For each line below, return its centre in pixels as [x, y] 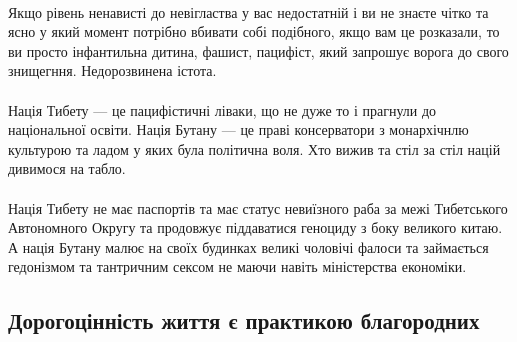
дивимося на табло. [67, 168]
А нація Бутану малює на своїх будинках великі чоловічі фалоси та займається [248, 246]
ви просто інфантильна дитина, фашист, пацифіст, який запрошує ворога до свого [258, 50]
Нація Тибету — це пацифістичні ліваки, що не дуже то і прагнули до [222, 109]
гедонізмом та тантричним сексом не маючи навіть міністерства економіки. [237, 266]
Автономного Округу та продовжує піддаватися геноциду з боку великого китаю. [255, 227]
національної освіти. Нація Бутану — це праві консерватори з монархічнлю [238, 129]
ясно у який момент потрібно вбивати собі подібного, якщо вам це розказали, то [254, 31]
